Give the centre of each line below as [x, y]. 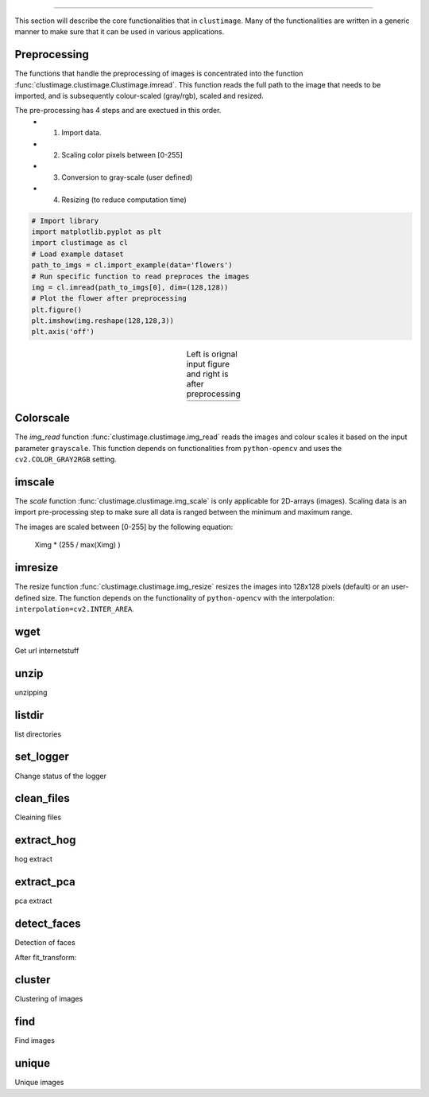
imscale [35, 482]
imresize [37, 568]
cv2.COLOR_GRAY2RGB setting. [66, 459]
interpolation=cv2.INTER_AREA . [75, 609]
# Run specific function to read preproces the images [140, 276]
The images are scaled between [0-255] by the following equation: [124, 527]
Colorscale [43, 418]
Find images [35, 1041]
